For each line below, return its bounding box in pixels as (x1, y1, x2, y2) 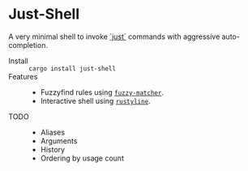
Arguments (40, 135, 78, 146)
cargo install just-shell (28, 64, 116, 73)
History (40, 144, 66, 154)
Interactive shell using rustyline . (40, 96, 152, 105)
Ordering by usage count (40, 153, 124, 163)
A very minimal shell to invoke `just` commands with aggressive (8, 32, 220, 41)
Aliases (40, 127, 66, 137)
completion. (8, 40, 49, 49)
